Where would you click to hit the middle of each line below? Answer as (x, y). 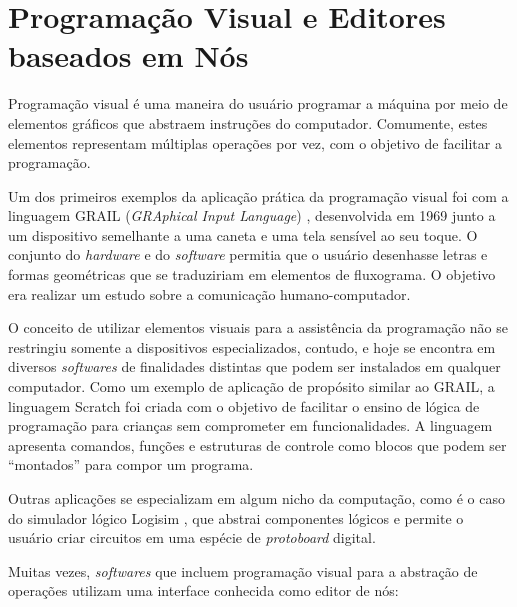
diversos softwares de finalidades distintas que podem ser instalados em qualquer (254, 366)
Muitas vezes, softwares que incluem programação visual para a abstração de (243, 570)
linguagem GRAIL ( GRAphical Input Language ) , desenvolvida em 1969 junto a (252, 215)
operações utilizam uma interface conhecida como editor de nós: (203, 590)
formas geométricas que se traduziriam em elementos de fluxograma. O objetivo (252, 274)
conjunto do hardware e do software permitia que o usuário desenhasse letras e (248, 254)
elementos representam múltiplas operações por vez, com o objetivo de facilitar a (255, 142)
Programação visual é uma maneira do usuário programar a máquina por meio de (258, 103)
